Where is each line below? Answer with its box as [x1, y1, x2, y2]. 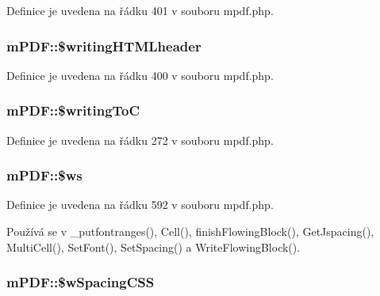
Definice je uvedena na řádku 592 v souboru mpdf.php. [6, 196, 274, 213]
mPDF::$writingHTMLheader [6, 36, 202, 55]
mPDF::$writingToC [6, 101, 140, 120]
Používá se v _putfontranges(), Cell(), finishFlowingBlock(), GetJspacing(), [6, 223, 374, 240]
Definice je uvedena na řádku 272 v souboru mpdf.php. [6, 131, 274, 148]
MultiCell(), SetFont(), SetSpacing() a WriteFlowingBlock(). [6, 238, 301, 255]
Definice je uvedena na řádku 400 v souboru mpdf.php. [6, 66, 274, 83]
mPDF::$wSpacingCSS [6, 272, 155, 292]
